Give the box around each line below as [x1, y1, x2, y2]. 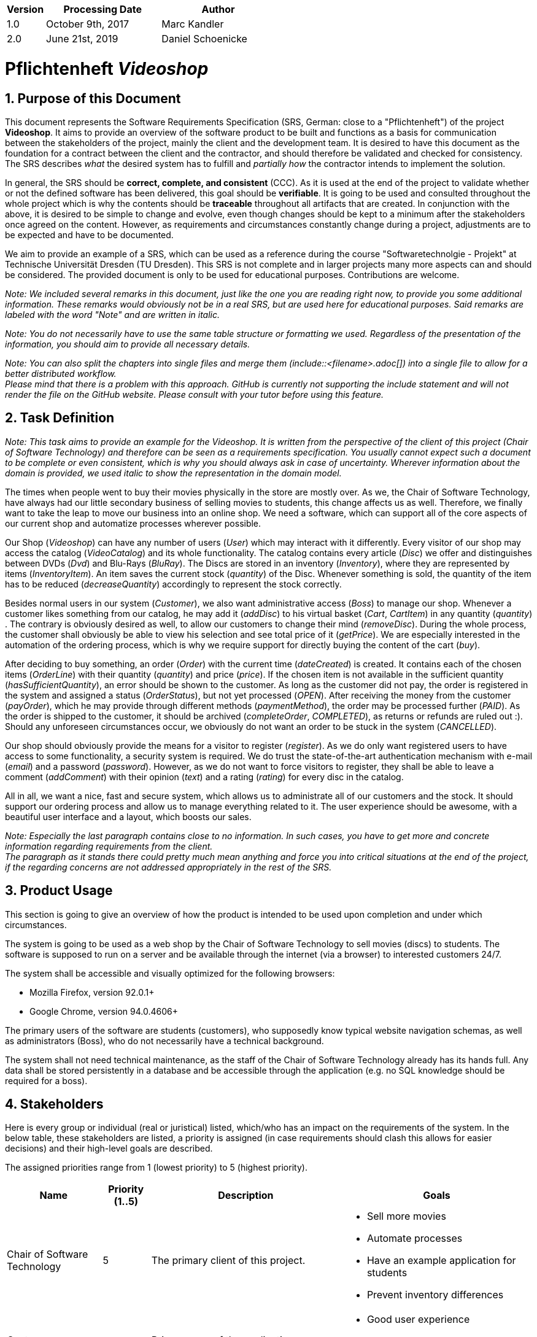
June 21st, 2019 [46, 33, 118, 45]
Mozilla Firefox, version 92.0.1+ [29, 986, 155, 998]
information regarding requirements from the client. [5, 840, 213, 851]
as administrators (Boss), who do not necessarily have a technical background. [5, 1035, 324, 1046]
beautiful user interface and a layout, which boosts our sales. [5, 811, 252, 822]
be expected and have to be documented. [5, 229, 174, 240]
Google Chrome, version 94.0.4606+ [29, 1006, 178, 1017]
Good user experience [366, 1313, 470, 1326]
